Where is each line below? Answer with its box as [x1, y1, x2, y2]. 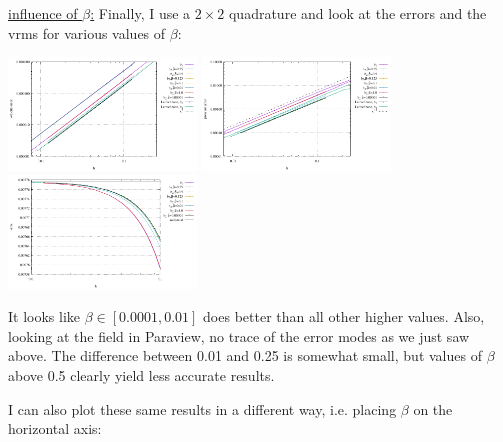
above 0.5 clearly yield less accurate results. [8, 364, 275, 385]
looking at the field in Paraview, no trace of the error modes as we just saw [8, 325, 470, 346]
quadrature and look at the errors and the [228, 3, 487, 23]
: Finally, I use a [90, 3, 191, 23]
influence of [8, 3, 78, 23]
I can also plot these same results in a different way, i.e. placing [8, 398, 397, 419]
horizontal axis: [8, 418, 102, 439]
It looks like [8, 306, 81, 327]
